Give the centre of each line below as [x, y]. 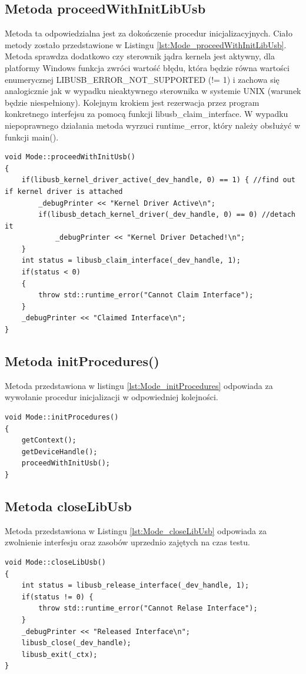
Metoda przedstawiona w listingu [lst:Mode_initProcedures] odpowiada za [139, 385]
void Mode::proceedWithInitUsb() [70, 157]
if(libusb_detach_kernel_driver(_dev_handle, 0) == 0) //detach [167, 215]
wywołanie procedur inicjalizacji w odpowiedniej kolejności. [112, 397]
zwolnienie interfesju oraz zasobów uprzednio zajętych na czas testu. [127, 542]
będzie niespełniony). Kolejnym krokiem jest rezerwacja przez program [132, 102]
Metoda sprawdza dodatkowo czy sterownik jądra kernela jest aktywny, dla [140, 56]
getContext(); [49, 440]
